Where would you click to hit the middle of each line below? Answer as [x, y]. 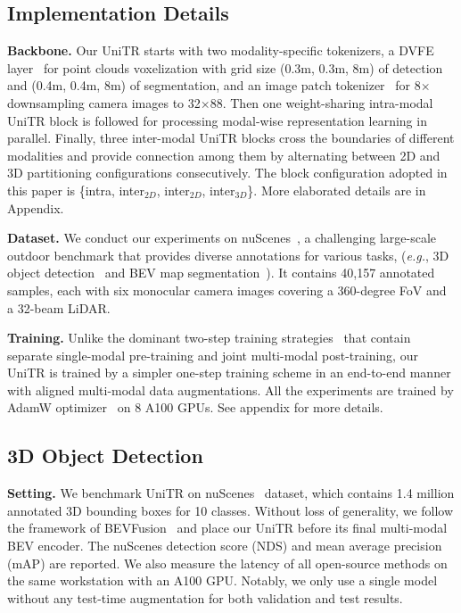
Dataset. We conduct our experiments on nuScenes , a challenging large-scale [222, 238]
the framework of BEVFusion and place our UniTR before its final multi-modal [227, 528]
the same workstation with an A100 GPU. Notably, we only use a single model [222, 580]
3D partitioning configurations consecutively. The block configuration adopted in [227, 173]
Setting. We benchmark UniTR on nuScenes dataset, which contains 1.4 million [231, 493]
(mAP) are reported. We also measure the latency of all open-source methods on [227, 563]
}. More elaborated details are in [337, 190]
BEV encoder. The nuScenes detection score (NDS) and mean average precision [225, 546]
